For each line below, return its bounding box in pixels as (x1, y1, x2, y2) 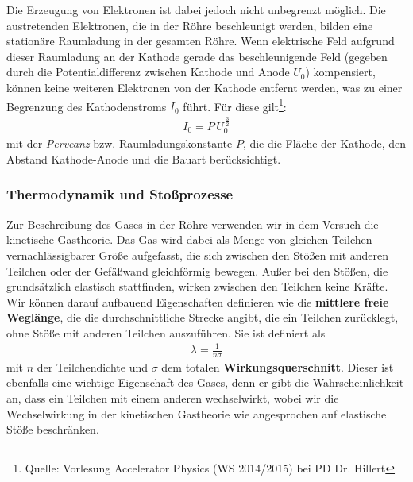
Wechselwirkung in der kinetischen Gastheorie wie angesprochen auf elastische (6, 405, 387, 422)
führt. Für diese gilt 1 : (183, 95, 287, 114)
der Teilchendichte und (37, 358, 149, 375)
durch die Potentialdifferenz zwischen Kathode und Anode (6, 64, 290, 80)
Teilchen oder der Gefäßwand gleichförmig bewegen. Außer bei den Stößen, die (6, 262, 388, 279)
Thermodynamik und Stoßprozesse (6, 184, 234, 204)
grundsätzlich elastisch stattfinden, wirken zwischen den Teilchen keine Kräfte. (6, 278, 388, 295)
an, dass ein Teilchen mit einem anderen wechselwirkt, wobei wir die (6, 390, 339, 407)
